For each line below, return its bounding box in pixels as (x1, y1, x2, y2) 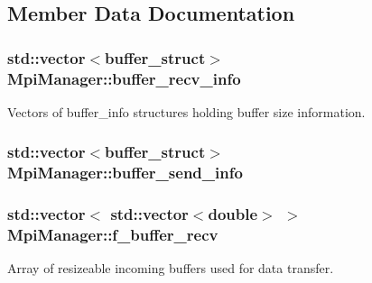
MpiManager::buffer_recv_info (7, 67, 241, 89)
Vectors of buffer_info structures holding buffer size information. (7, 102, 366, 121)
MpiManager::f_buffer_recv (7, 224, 219, 246)
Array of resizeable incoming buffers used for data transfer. (7, 259, 334, 278)
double (208, 203, 258, 225)
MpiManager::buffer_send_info (7, 161, 243, 184)
